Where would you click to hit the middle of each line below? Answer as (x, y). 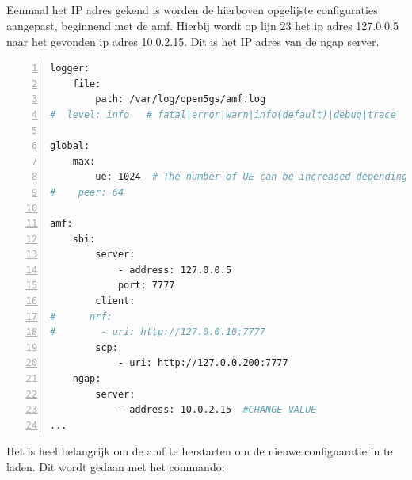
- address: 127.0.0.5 (175, 270)
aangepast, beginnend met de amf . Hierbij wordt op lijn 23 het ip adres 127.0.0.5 (202, 25)
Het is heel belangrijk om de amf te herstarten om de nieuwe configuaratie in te (200, 451)
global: (70, 146)
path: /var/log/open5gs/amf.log (181, 99)
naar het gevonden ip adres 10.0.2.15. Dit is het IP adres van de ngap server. (193, 41)
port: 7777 (146, 286)
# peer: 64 (87, 192)
